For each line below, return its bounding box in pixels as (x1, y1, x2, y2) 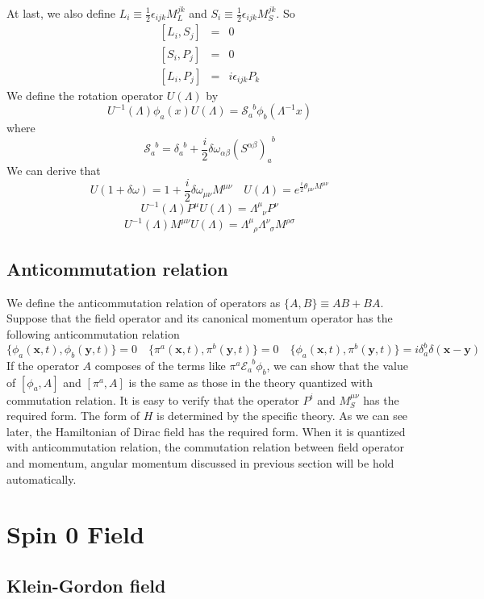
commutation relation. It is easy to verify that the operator (6, 391, 299, 408)
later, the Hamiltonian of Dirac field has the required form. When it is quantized (6, 422, 406, 439)
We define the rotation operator (6, 86, 164, 103)
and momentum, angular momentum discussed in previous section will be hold (6, 455, 394, 472)
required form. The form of (6, 407, 140, 424)
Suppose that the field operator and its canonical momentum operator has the (6, 310, 393, 327)
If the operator (6, 356, 79, 373)
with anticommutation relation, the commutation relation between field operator (6, 439, 404, 455)
